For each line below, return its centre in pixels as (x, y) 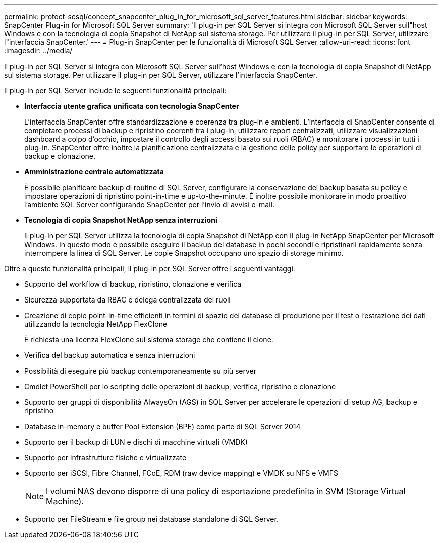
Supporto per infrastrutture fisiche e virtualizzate (105, 458)
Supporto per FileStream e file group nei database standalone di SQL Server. (151, 519)
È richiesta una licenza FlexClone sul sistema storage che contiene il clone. (149, 340)
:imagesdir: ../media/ (38, 51)
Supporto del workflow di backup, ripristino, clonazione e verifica (133, 284)
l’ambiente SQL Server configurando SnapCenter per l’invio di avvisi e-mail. (149, 204)
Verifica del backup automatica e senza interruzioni (110, 355)
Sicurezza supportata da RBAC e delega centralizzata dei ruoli (127, 300)
